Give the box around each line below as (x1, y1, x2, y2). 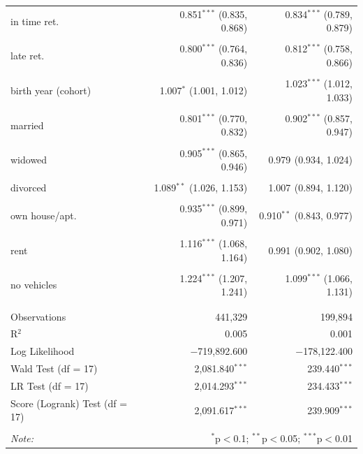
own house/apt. (10, 208, 77, 223)
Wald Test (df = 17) (10, 361, 98, 376)
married (10, 117, 44, 132)
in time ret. (10, 13, 59, 28)
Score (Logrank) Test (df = (10, 395, 128, 410)
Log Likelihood (10, 344, 75, 358)
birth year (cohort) (10, 82, 91, 97)
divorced (10, 180, 47, 195)
